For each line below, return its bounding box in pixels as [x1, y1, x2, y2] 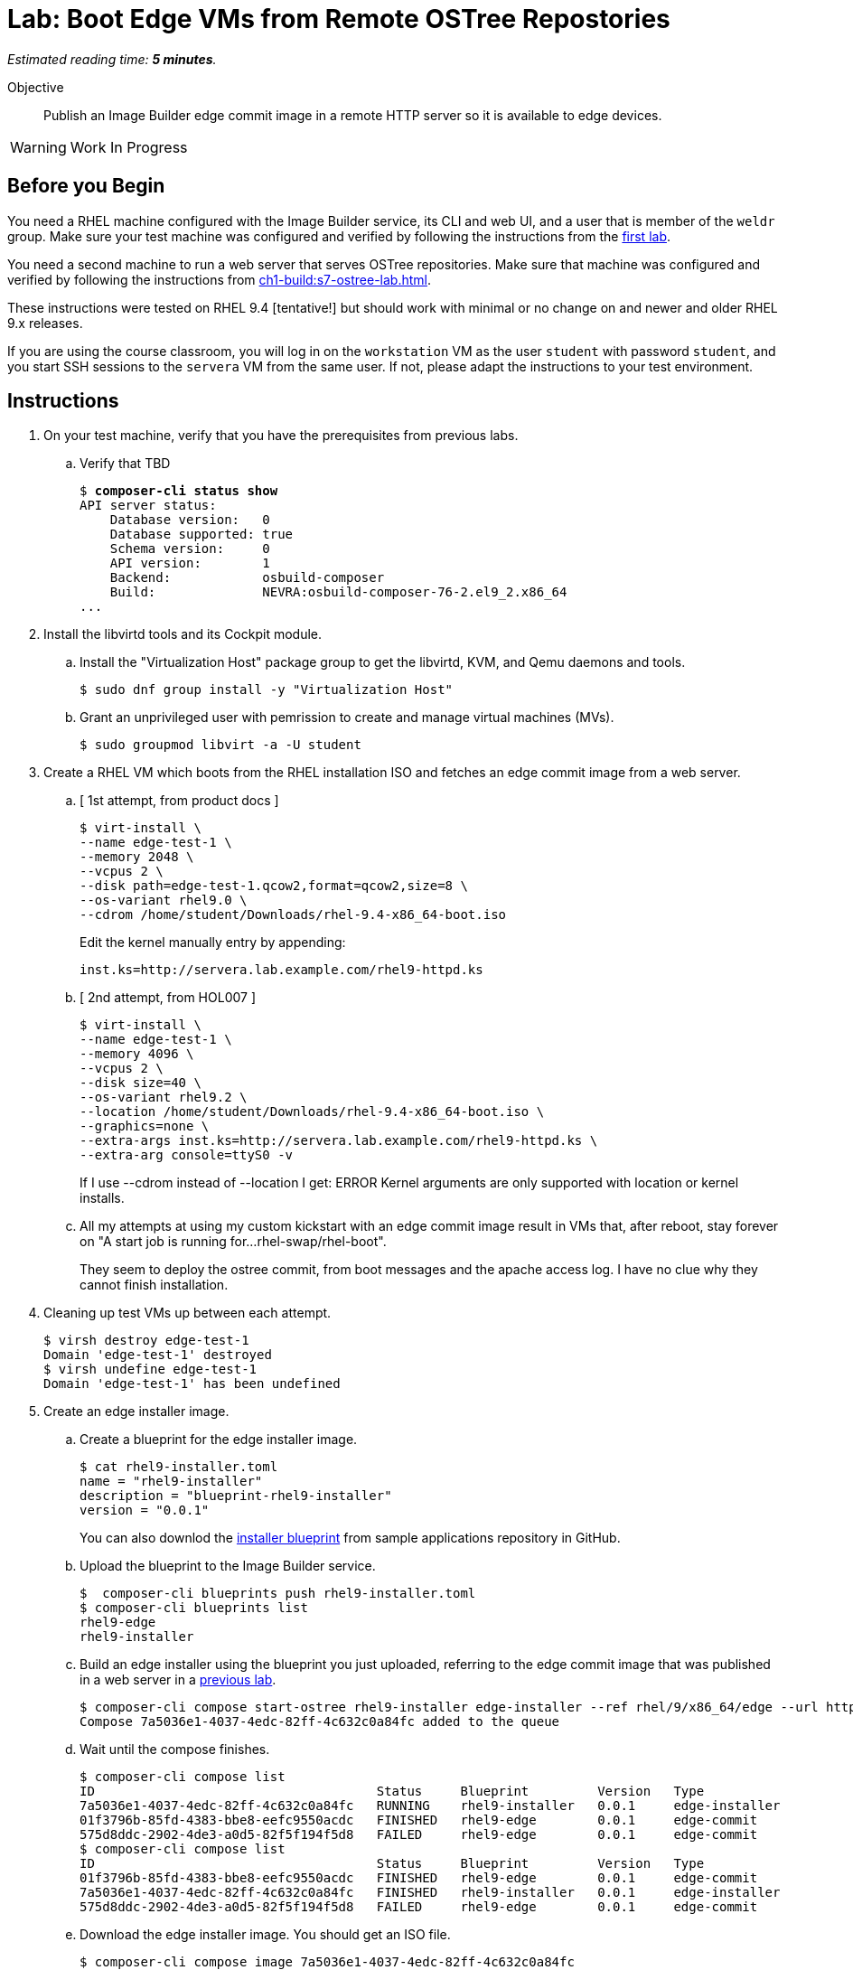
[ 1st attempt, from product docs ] [80, 793, 279, 809]
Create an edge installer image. [43, 1403, 230, 1420]
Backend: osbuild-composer [109, 570, 385, 586]
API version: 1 [109, 556, 270, 571]
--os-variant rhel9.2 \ [80, 1090, 248, 1105]
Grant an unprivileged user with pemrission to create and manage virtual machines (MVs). [80, 709, 614, 726]
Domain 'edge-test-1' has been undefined [43, 1376, 341, 1392]
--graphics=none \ [80, 1119, 210, 1134]
